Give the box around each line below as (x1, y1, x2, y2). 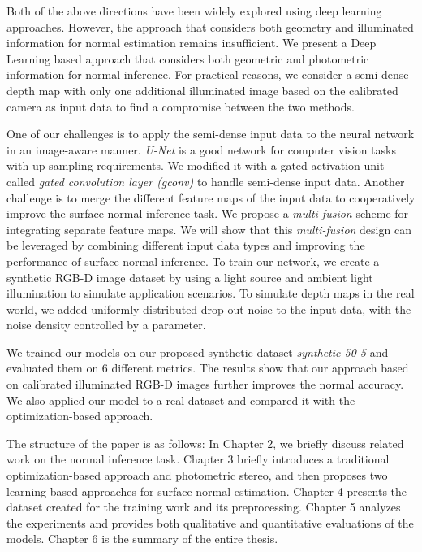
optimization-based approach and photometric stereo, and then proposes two (6, 467, 388, 484)
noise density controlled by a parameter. (6, 316, 206, 333)
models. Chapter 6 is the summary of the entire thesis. (6, 530, 278, 547)
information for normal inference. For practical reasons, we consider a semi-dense (6, 66, 409, 83)
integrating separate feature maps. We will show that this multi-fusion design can (6, 220, 411, 237)
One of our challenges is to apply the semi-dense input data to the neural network (6, 125, 415, 142)
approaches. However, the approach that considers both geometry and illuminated (6, 18, 414, 35)
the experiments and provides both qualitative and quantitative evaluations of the (6, 514, 414, 531)
